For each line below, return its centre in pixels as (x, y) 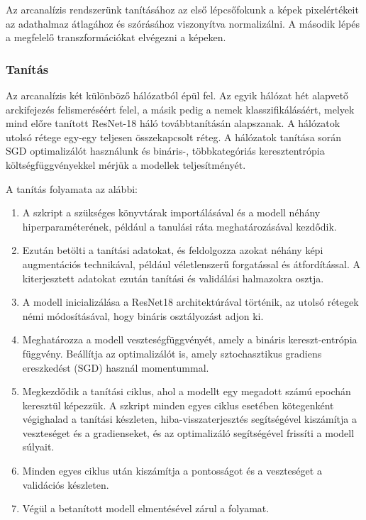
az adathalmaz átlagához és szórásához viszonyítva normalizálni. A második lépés (183, 23)
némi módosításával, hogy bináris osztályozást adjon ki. (143, 315)
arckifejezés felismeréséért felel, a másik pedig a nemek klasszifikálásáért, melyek (180, 109)
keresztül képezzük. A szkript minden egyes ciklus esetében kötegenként (178, 405)
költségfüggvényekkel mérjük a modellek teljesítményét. (126, 164)
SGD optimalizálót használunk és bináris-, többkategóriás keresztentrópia (165, 151)
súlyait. (38, 447)
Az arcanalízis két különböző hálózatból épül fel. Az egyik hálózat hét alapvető (177, 95)
